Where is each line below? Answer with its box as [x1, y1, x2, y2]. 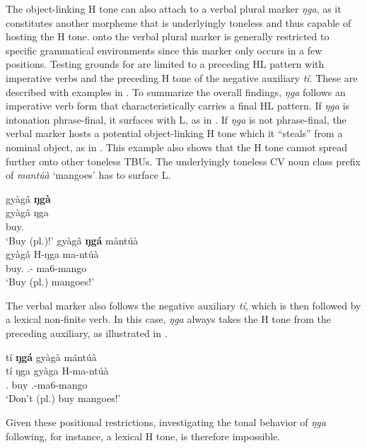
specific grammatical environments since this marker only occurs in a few [6, 42, 322, 57]
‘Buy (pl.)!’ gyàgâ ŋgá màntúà [6, 232, 139, 247]
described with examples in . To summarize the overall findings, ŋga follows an [6, 84, 346, 99]
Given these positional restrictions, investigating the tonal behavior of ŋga [6, 415, 326, 430]
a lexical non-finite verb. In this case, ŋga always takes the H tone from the [6, 312, 331, 326]
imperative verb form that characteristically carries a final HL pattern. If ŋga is [6, 98, 350, 113]
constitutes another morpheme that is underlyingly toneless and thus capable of [6, 15, 351, 30]
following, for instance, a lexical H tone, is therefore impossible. [6, 428, 281, 443]
